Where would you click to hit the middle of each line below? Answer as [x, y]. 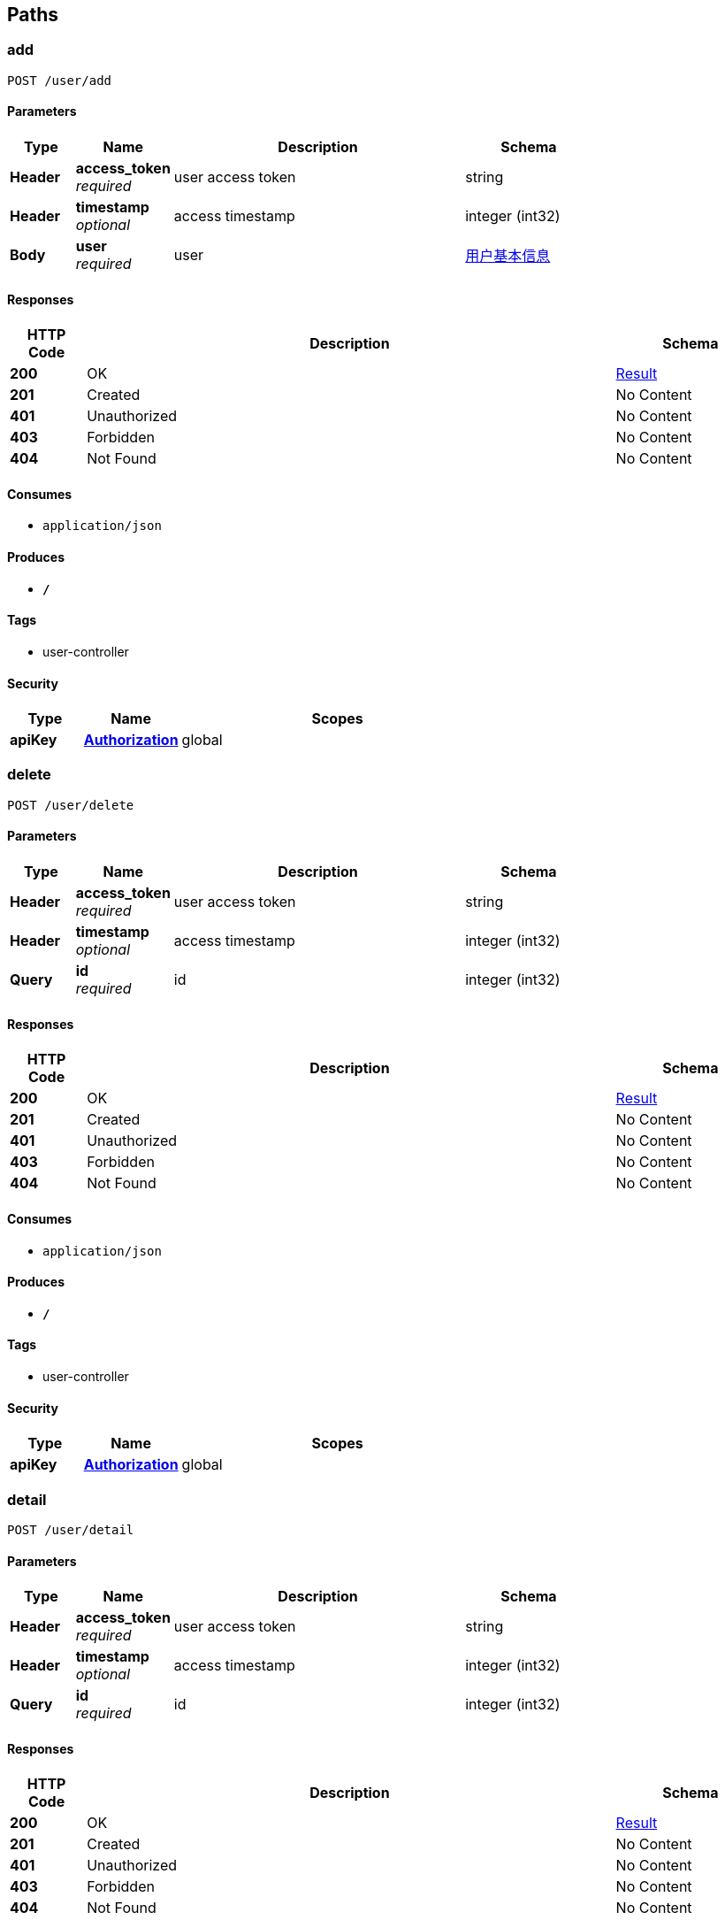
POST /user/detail [71, 1529]
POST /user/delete [71, 805]
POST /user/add [60, 80]
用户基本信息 [508, 256]
